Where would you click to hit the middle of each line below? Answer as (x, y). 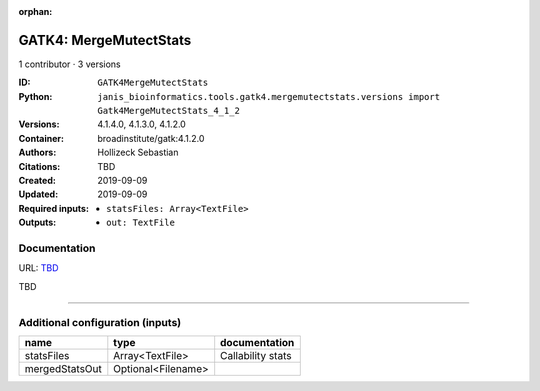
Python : (35, 96)
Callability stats (256, 355)
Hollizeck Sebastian (138, 152)
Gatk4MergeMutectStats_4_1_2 (168, 111)
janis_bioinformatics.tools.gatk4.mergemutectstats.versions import (268, 96)
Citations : (39, 166)
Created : (37, 181)
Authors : (37, 152)
